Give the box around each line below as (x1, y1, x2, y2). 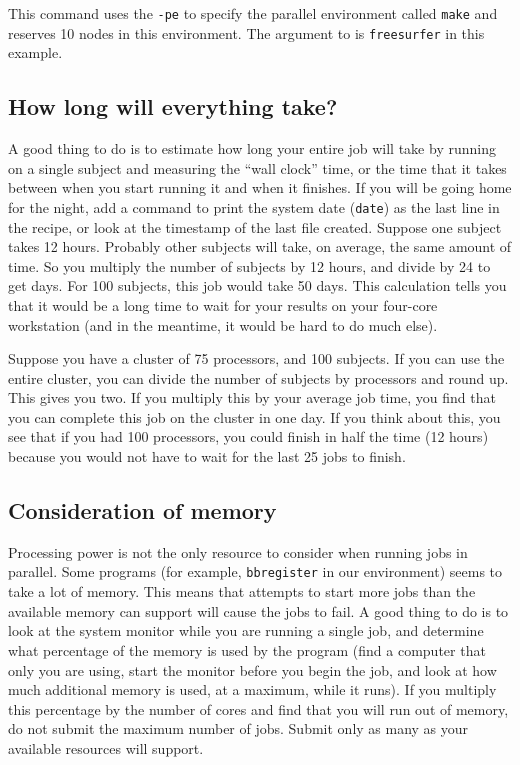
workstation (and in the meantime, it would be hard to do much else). (8, 314, 438, 335)
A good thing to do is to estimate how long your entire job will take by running (8, 138, 496, 159)
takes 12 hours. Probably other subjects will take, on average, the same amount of (8, 236, 512, 257)
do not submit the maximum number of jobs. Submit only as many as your (8, 718, 469, 739)
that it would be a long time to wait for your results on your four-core (8, 294, 438, 315)
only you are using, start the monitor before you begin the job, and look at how (8, 659, 497, 680)
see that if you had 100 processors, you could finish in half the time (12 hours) (8, 426, 489, 447)
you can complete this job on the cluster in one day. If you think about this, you (8, 406, 501, 427)
